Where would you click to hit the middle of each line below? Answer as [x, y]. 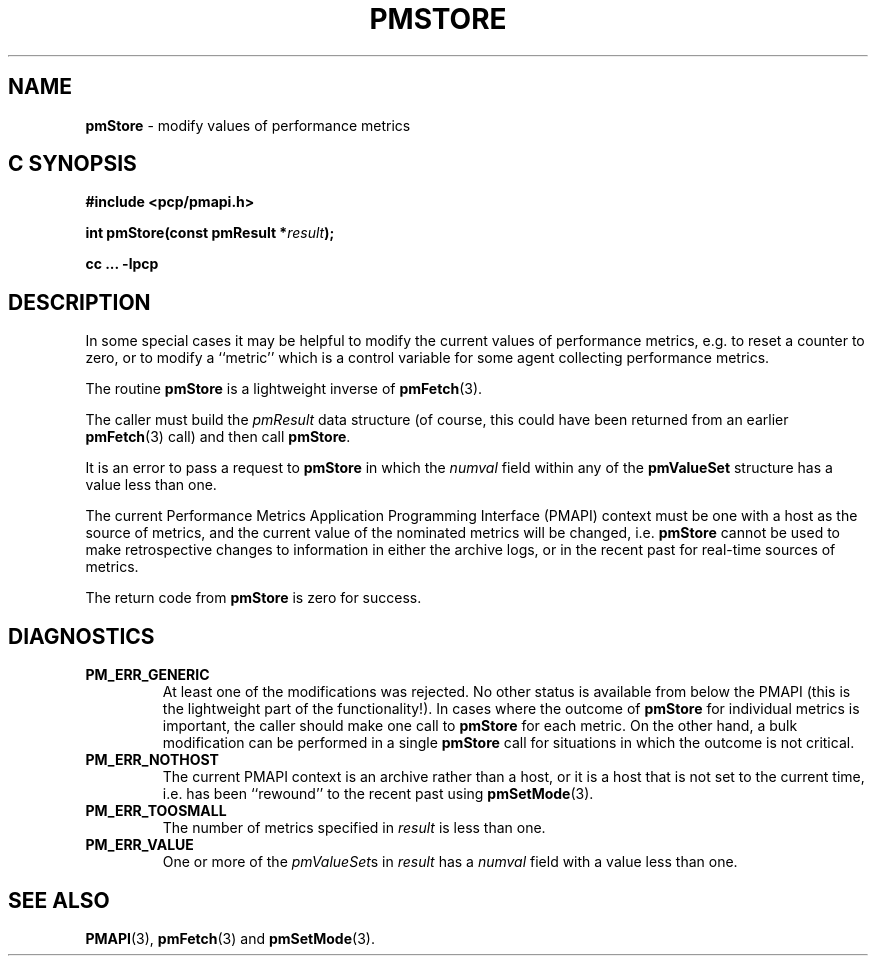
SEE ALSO [59, 900]
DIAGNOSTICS [81, 636]
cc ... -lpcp [122, 264]
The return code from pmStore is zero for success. [253, 598]
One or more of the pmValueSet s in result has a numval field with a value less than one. [450, 862]
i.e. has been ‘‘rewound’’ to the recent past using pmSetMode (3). [378, 794]
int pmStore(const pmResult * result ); [210, 233]
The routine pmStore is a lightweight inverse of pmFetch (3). [284, 389]
